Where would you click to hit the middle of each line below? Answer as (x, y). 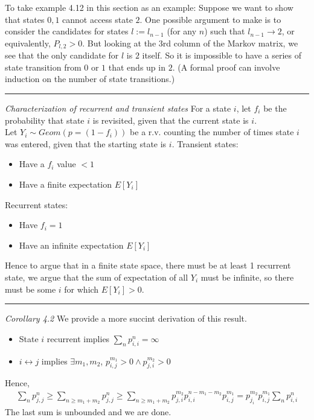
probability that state (45, 120)
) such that (225, 31)
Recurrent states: (37, 204)
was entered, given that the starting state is (86, 143)
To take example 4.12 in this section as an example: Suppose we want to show (149, 7)
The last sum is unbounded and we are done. (88, 411)
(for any (182, 31)
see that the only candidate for (62, 55)
